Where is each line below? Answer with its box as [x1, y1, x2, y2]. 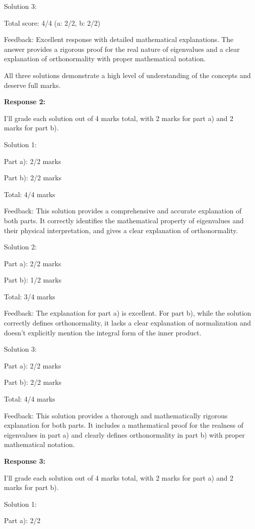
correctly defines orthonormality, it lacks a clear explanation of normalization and [4, 318, 251, 328]
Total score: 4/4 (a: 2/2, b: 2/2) [4, 17, 100, 28]
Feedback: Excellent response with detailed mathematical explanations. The [4, 34, 234, 44]
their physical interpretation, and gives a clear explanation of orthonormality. [4, 225, 238, 235]
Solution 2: [4, 242, 37, 252]
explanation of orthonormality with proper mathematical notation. [4, 53, 206, 64]
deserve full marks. [4, 80, 61, 90]
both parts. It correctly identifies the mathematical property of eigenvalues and [4, 215, 244, 225]
